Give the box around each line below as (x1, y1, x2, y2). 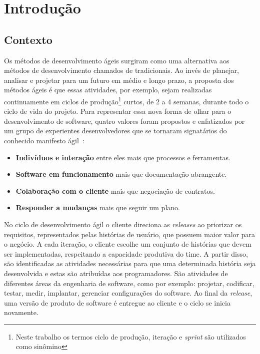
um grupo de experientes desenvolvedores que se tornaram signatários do (4, 125, 227, 136)
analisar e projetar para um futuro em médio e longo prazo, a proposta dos (4, 74, 234, 85)
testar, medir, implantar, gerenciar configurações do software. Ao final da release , (4, 288, 252, 298)
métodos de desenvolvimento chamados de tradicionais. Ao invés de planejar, (4, 65, 239, 75)
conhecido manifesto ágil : (4, 135, 84, 145)
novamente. (4, 307, 38, 318)
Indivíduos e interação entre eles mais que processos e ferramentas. (15, 152, 230, 162)
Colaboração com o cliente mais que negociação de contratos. (15, 185, 215, 196)
